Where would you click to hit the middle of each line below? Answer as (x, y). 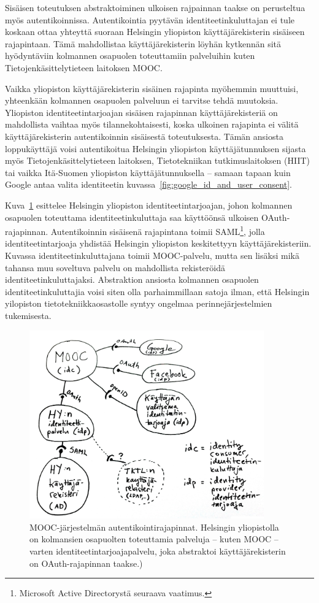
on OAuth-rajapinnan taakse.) (86, 563)
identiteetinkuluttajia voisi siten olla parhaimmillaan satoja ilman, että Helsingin (157, 291)
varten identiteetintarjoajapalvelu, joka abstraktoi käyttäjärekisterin (158, 551)
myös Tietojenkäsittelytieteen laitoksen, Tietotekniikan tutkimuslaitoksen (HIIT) (157, 160)
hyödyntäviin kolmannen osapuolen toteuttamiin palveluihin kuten (130, 56)
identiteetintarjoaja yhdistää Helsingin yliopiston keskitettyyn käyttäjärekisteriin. (158, 243)
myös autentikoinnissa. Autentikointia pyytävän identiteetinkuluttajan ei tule (150, 19)
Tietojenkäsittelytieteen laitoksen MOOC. (84, 67)
